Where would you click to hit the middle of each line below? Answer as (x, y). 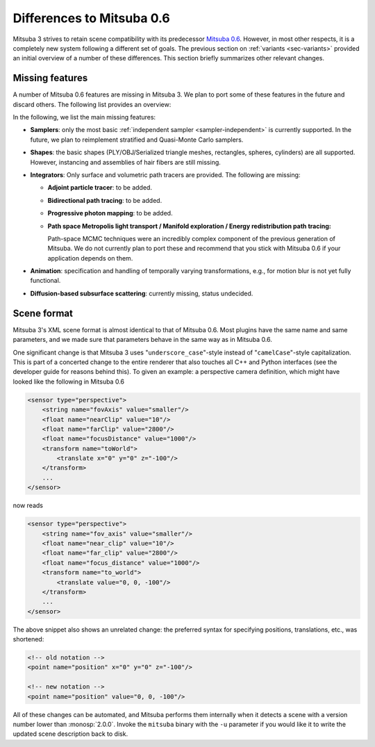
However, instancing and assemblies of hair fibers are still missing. (126, 162)
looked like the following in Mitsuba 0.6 (69, 381)
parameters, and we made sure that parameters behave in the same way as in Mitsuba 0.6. (142, 340)
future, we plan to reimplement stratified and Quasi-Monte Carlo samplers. (137, 140)
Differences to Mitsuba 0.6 (91, 18)
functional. (45, 281)
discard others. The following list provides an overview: (92, 104)
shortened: (28, 639)
